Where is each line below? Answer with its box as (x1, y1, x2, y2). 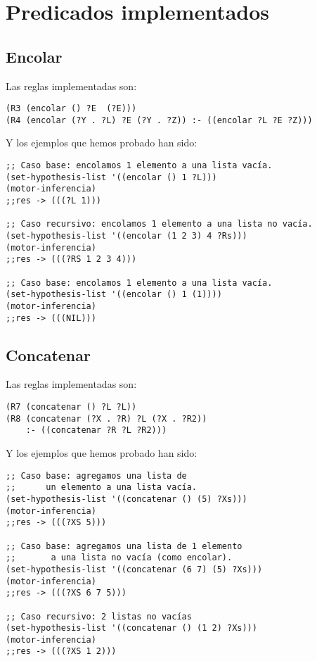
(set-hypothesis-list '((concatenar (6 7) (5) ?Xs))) (6, 564, 263, 574)
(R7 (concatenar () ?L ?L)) (6, 402, 137, 413)
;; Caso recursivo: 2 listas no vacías (6, 611, 192, 622)
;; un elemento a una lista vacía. (6, 482, 198, 493)
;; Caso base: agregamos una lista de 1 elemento (6, 541, 242, 551)
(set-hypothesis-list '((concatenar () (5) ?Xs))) (6, 493, 247, 504)
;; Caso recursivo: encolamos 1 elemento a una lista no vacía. (6, 219, 313, 229)
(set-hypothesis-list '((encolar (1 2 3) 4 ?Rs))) (6, 231, 247, 241)
